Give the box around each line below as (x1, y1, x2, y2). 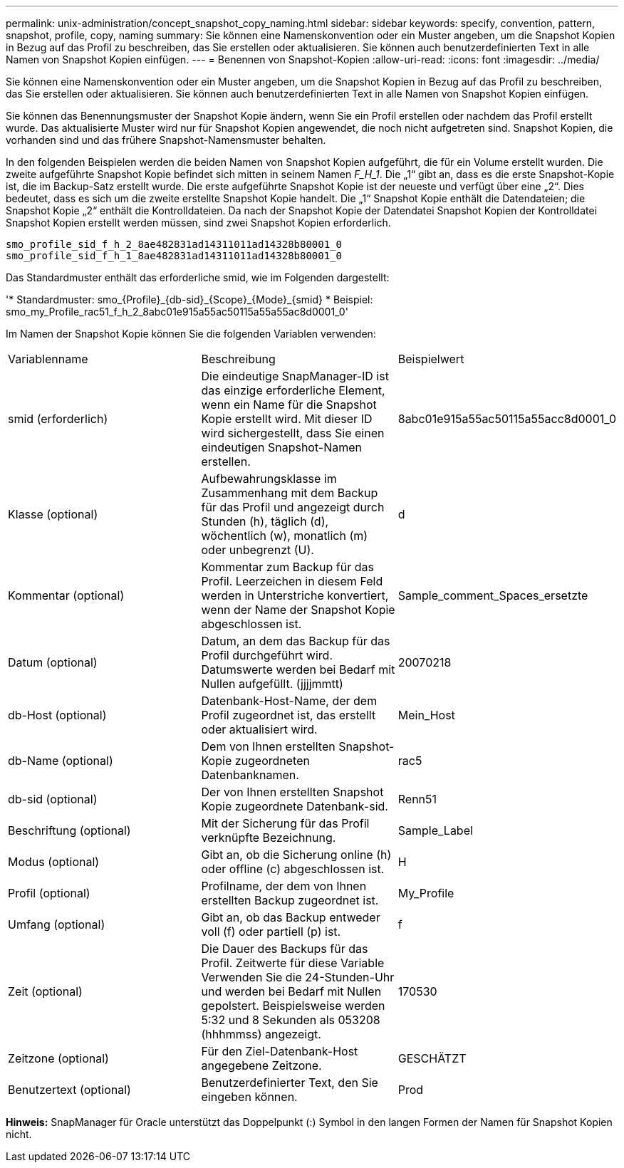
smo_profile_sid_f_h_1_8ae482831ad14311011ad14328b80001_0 (6, 250, 343, 261)
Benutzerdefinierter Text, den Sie (201, 1075, 378, 1090)
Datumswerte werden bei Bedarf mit (201, 662, 395, 677)
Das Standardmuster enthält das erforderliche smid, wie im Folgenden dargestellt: (6, 271, 390, 283)
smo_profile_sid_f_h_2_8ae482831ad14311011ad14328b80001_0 (6, 239, 343, 250)
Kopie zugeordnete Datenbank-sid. (201, 799, 388, 813)
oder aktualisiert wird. (201, 722, 318, 736)
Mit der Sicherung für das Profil (201, 816, 370, 830)
